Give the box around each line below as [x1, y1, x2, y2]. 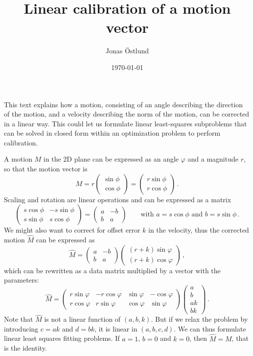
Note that [4, 314, 33, 324]
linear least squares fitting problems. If [4, 333, 120, 343]
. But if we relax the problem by [151, 314, 248, 324]
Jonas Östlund [105, 46, 149, 56]
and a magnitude [187, 154, 238, 164]
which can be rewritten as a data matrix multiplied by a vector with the [4, 265, 221, 275]
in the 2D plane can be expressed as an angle [43, 154, 179, 164]
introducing [4, 323, 39, 333]
